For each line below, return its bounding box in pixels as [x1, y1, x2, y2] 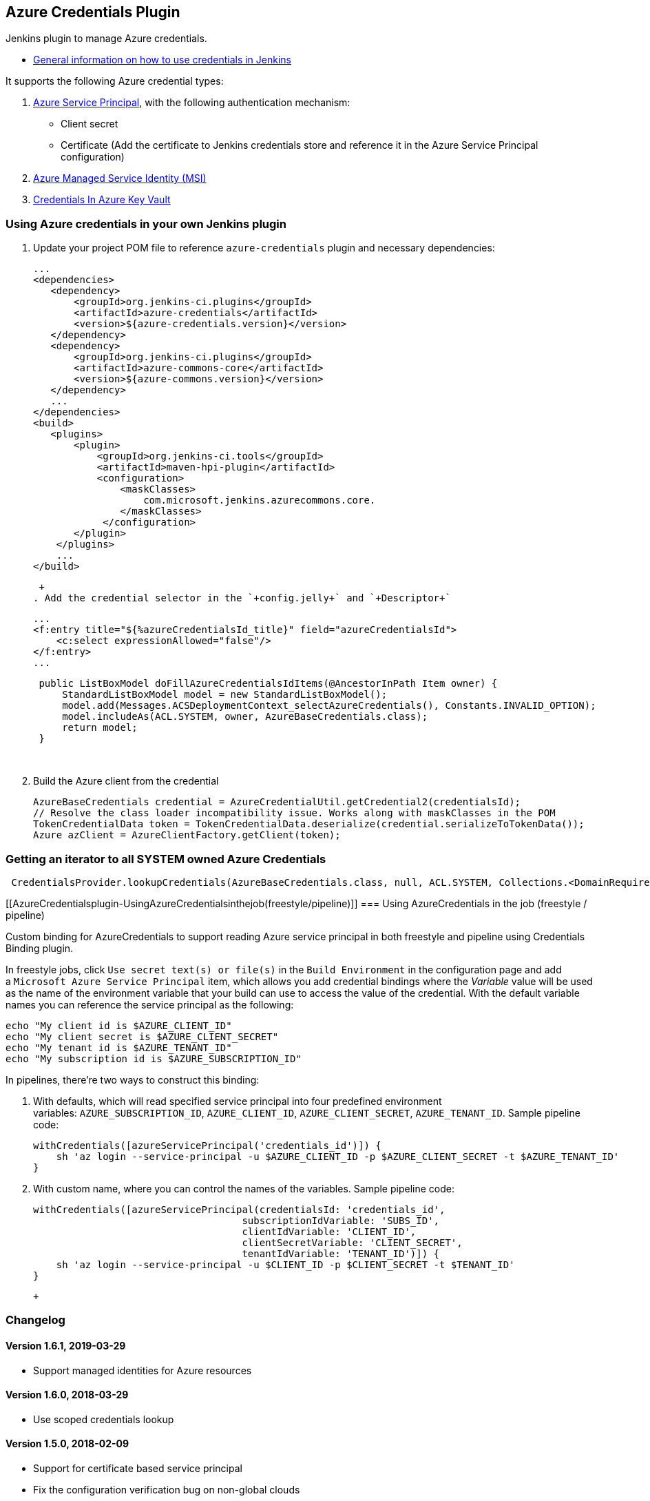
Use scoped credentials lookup [33, 1413, 174, 1425]
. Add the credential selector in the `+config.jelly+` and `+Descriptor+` [33, 592, 451, 604]
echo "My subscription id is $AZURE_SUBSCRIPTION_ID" [6, 1053, 302, 1064]
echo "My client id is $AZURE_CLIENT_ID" [6, 1019, 232, 1031]
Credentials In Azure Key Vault [33, 194, 171, 206]
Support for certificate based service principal [33, 1462, 242, 1474]
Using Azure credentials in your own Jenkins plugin [6, 216, 286, 231]
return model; [62, 722, 138, 734]
